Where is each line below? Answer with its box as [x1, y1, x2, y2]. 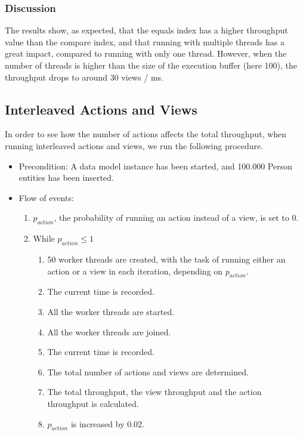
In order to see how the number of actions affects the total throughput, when [5, 128, 287, 140]
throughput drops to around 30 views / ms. [5, 70, 163, 83]
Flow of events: [18, 191, 74, 203]
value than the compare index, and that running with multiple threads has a [5, 35, 285, 48]
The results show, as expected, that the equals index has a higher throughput [5, 24, 288, 36]
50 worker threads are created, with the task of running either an [47, 252, 286, 265]
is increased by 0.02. [70, 417, 144, 430]
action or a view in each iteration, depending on [47, 264, 223, 277]
